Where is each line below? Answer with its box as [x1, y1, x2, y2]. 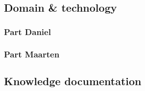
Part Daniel [4, 25, 51, 37]
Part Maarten [4, 48, 60, 60]
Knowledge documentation [4, 73, 142, 88]
